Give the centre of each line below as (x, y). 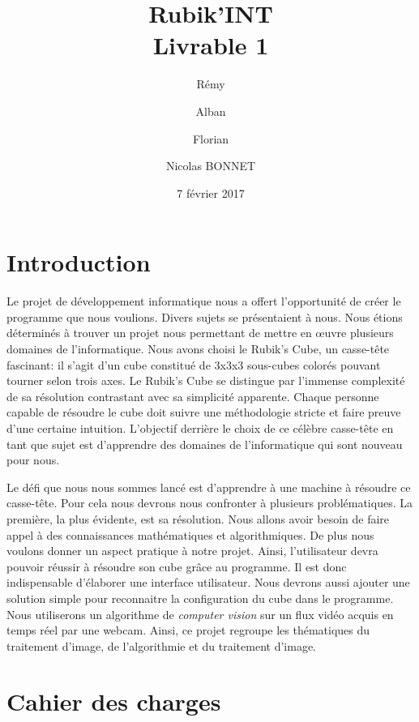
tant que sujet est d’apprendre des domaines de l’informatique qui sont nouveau (205, 444)
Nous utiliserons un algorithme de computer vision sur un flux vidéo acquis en (200, 614)
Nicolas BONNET (211, 166)
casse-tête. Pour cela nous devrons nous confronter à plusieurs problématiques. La (209, 503)
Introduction (79, 262)
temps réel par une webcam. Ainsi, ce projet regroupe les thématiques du (188, 630)
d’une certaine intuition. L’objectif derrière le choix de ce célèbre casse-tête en (200, 427)
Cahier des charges (114, 701)
